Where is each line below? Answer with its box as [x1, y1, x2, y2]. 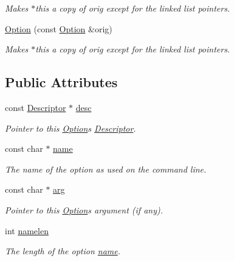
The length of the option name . [5, 245, 121, 257]
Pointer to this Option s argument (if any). [5, 203, 163, 216]
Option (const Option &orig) [5, 22, 112, 35]
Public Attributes [5, 73, 118, 91]
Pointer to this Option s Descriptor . [5, 121, 136, 134]
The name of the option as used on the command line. [5, 162, 207, 175]
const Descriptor [5, 101, 66, 113]
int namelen [5, 224, 49, 237]
